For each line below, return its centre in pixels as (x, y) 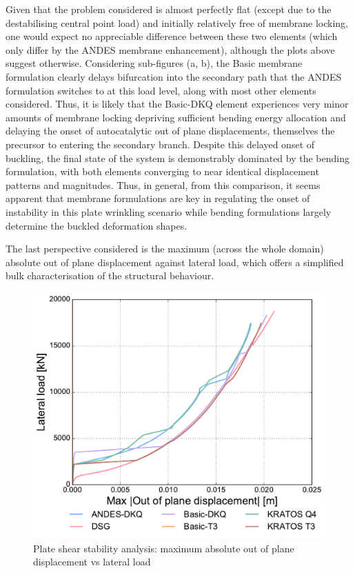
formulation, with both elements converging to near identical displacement (162, 171)
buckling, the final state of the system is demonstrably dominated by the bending (177, 158)
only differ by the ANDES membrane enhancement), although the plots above (170, 49)
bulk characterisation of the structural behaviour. (110, 275)
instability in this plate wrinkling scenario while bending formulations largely (169, 211)
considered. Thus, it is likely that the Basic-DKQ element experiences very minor (177, 104)
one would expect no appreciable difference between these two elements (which (172, 36)
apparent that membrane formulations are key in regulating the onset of (158, 198)
